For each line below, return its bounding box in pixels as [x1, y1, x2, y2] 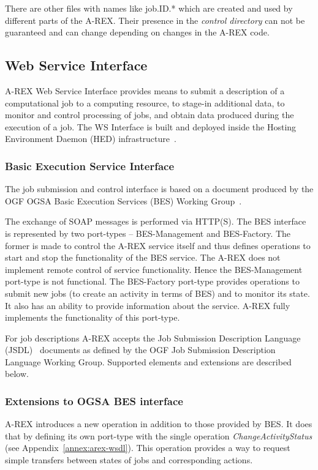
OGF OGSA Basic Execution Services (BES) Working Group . [5, 194, 242, 207]
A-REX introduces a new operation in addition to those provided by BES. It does [5, 417, 312, 430]
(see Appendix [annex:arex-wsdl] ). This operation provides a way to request [5, 441, 290, 454]
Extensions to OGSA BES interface [5, 394, 183, 408]
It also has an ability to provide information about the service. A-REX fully [5, 299, 290, 311]
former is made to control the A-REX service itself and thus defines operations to [5, 239, 311, 252]
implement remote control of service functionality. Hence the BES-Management [5, 263, 303, 275]
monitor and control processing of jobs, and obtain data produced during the [5, 108, 294, 121]
